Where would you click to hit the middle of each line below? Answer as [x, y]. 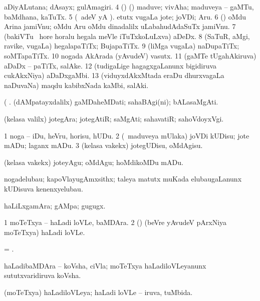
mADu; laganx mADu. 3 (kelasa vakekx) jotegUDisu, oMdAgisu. [103, 145]
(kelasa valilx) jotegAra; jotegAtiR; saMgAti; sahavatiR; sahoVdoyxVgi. [114, 118]
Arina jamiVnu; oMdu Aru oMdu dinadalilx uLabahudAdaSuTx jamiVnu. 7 [120, 26]
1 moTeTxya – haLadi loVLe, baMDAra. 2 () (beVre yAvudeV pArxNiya [115, 222]
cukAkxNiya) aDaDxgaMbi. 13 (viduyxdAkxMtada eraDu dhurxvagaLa [114, 75]
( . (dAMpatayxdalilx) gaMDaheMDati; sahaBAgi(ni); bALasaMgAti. [111, 102]
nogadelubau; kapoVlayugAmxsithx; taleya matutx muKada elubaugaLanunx [123, 179]
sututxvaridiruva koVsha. [43, 275]
